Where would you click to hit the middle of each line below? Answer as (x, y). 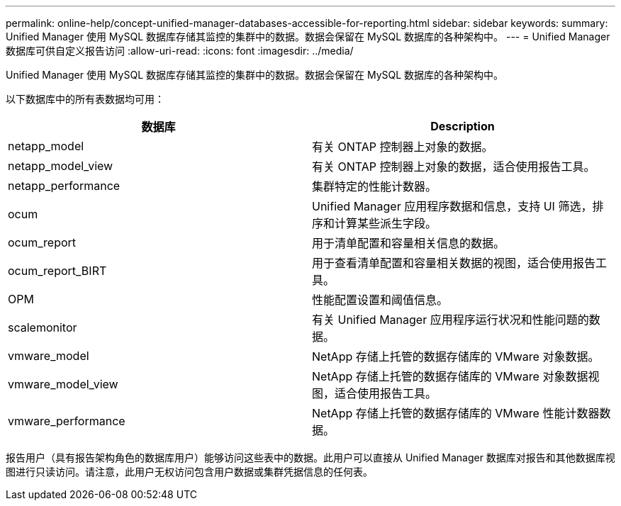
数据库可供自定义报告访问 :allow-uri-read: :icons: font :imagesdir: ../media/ (180, 51)
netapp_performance (64, 186)
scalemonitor (43, 327)
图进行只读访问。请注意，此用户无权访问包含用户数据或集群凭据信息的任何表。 (189, 472)
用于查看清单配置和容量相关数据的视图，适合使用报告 (454, 263)
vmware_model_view (63, 384)
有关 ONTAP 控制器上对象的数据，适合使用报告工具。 (454, 167)
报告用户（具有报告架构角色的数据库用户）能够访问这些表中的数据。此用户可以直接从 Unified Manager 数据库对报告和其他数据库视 (310, 457)
